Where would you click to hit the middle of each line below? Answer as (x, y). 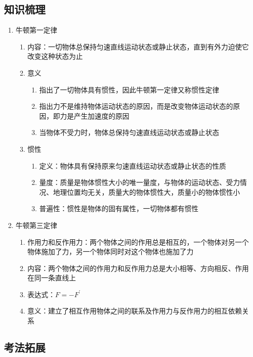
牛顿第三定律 (36, 225)
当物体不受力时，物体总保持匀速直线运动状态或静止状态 (129, 132)
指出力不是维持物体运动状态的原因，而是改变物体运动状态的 (136, 106)
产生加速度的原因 (102, 115)
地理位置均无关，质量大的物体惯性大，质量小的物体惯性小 (147, 192)
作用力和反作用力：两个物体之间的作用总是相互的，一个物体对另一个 (138, 242)
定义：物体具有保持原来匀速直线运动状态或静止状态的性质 (133, 165)
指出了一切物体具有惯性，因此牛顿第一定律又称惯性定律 (129, 89)
